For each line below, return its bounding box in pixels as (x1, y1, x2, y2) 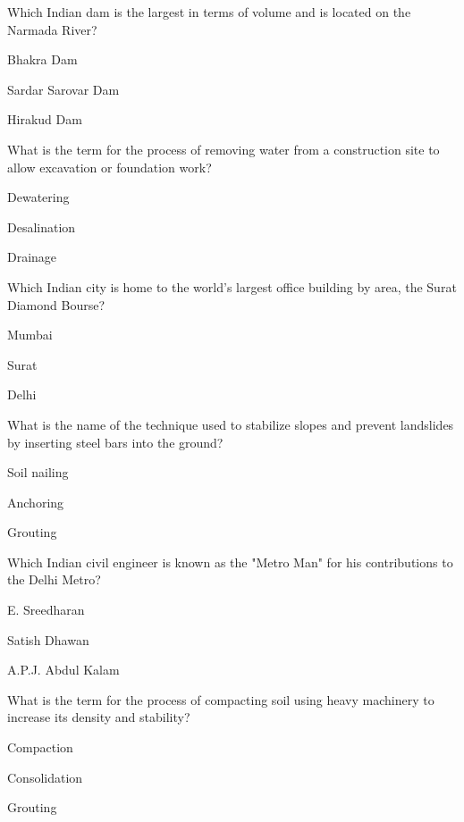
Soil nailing (7, 463, 69, 482)
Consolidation (7, 767, 83, 786)
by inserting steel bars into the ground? (7, 432, 224, 451)
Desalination (7, 217, 76, 236)
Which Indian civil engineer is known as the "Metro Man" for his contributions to (7, 552, 453, 571)
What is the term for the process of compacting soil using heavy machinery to (7, 690, 434, 709)
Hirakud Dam (7, 110, 82, 129)
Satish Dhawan (7, 630, 89, 649)
